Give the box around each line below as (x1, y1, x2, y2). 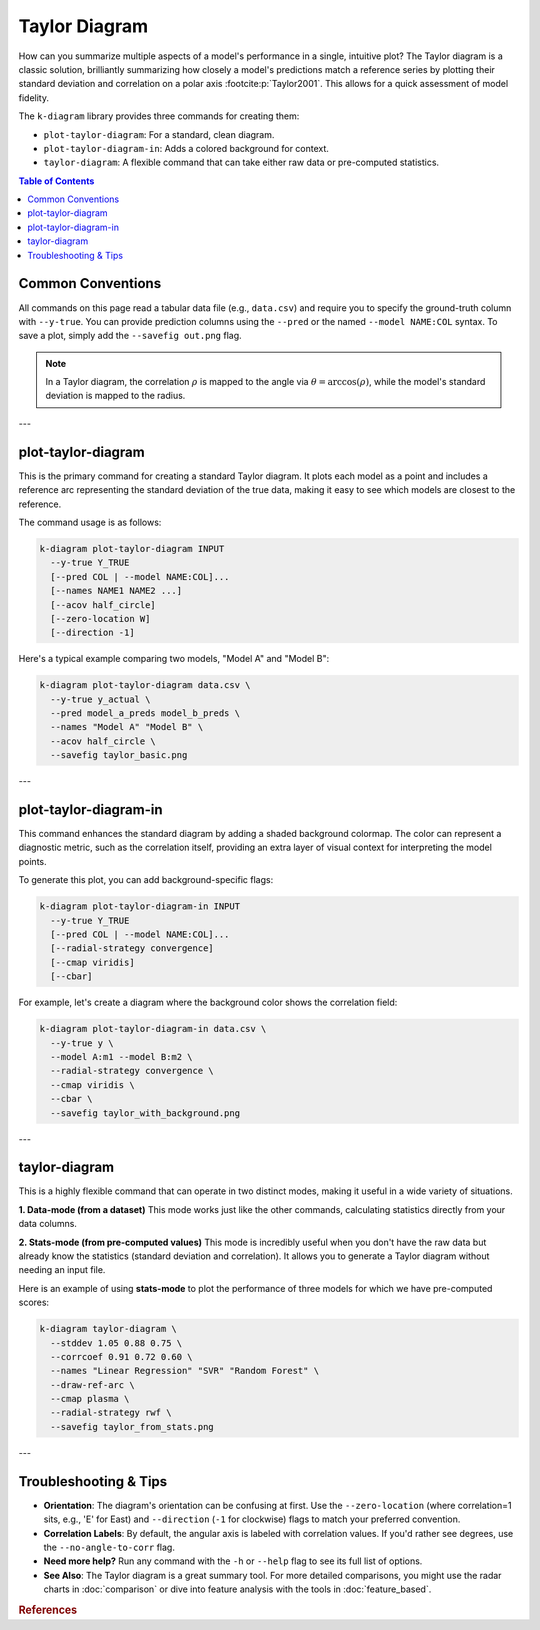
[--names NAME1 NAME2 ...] (50, 585, 183, 597)
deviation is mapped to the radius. (45, 390, 186, 402)
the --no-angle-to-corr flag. (43, 1541, 175, 1553)
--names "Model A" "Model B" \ (50, 721, 204, 733)
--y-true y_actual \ (50, 693, 151, 705)
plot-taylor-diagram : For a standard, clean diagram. (43, 128, 275, 140)
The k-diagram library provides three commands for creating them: (18, 110, 300, 122)
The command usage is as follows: (18, 516, 162, 528)
